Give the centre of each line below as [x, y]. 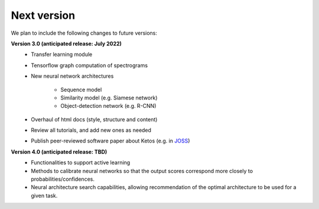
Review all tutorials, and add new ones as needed [91, 130]
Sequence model [81, 89]
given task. [44, 195]
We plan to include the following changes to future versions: [84, 33]
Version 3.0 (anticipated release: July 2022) [66, 44]
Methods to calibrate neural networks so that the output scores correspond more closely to [142, 171]
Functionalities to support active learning [81, 162]
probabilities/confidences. [63, 179]
